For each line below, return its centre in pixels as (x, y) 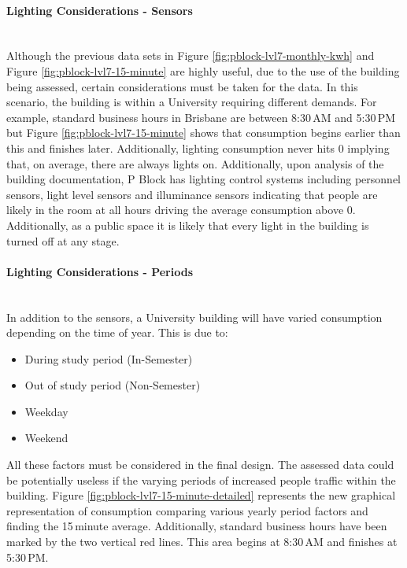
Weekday (46, 411)
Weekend (46, 438)
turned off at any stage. (63, 240)
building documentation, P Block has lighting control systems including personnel (204, 179)
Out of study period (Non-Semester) (113, 385)
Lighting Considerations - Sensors (100, 10)
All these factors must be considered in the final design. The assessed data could (200, 465)
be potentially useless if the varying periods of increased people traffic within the (201, 479)
